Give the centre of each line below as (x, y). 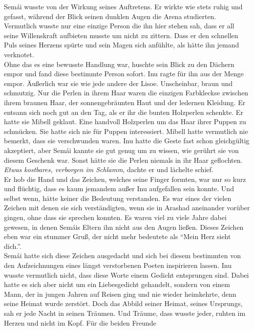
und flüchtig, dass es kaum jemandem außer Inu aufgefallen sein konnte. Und (119, 188)
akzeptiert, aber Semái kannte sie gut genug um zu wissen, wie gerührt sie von (121, 150)
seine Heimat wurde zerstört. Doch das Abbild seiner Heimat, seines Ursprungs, (123, 303)
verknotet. (19, 54)
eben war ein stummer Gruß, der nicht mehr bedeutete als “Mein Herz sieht (117, 236)
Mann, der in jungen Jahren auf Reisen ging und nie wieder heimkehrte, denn (120, 294)
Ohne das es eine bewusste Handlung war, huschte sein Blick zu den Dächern (119, 64)
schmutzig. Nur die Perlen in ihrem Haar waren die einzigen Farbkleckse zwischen (126, 93)
